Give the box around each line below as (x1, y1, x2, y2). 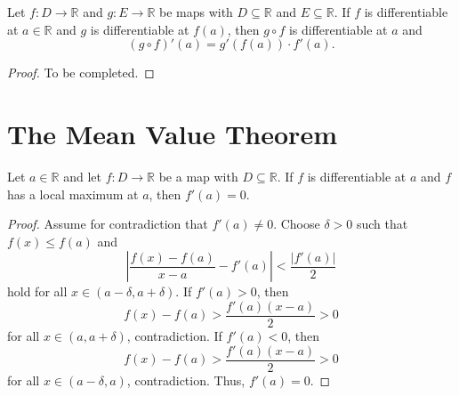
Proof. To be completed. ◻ (7, 63, 155, 82)
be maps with (158, 3, 233, 20)
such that (356, 214, 408, 233)
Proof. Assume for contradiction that (7, 214, 208, 233)
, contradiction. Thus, (126, 370, 246, 389)
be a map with (158, 166, 238, 185)
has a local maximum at (7, 184, 139, 203)
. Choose (273, 214, 320, 233)
